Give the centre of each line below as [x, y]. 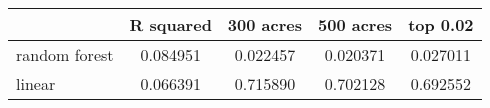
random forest [65, 54]
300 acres [264, 24]
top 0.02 [441, 24]
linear [36, 83]
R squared [170, 24]
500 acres [355, 24]
